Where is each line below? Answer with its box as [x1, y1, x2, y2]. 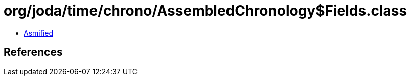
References [4, 46, 63, 59]
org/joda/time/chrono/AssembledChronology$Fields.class [4, 2, 407, 19]
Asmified [24, 28, 54, 37]
